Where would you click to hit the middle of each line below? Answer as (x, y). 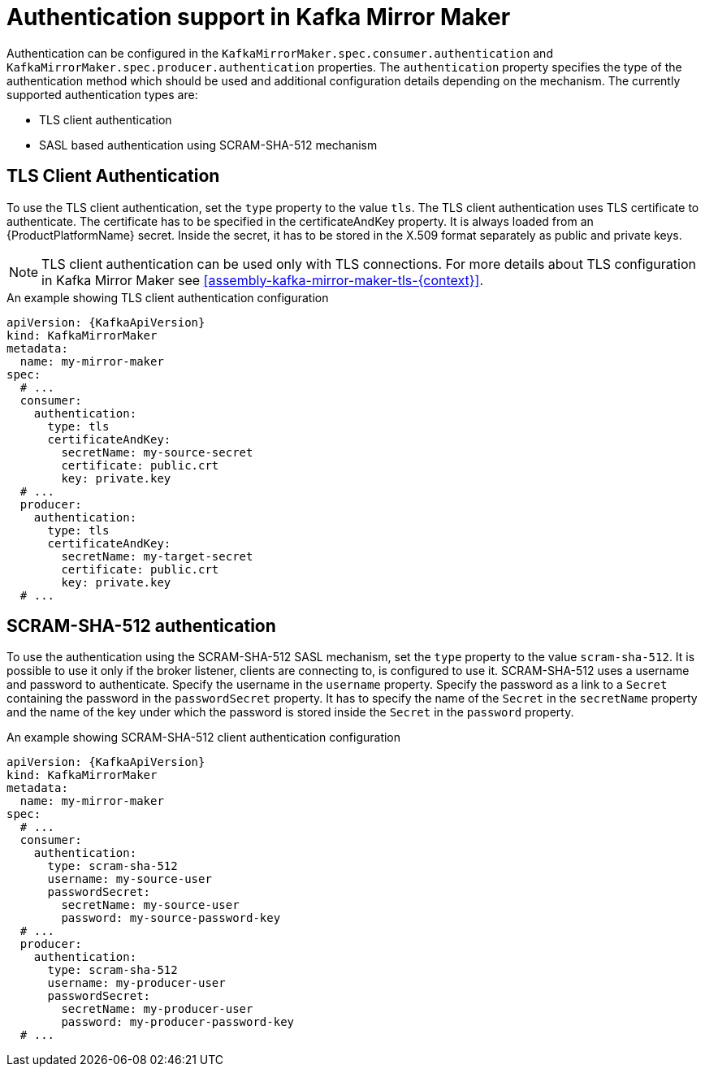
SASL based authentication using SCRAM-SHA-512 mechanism (208, 145)
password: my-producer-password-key (178, 1022)
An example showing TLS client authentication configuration (168, 297)
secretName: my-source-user (150, 905)
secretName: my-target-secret (157, 556)
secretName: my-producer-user (157, 1009)
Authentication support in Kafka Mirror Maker (259, 17)
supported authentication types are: (102, 94)
